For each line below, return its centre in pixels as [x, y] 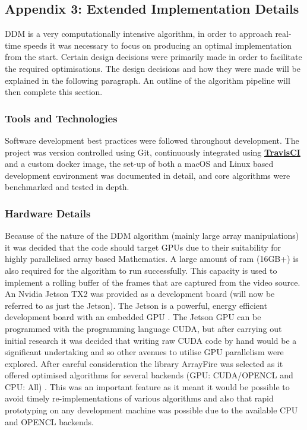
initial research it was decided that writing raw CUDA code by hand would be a [151, 340]
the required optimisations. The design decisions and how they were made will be [153, 68]
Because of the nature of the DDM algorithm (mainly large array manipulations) [152, 235]
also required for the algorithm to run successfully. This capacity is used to [141, 270]
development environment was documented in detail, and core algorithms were [148, 175]
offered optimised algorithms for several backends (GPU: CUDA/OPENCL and [149, 375]
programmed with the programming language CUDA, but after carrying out [143, 328]
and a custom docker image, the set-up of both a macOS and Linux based [139, 164]
